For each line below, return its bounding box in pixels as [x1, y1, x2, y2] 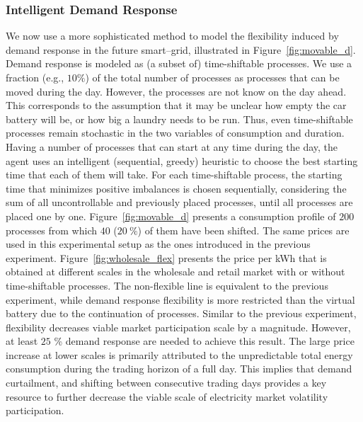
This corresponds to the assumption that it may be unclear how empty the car [6, 98, 347, 113]
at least [6, 333, 38, 348]
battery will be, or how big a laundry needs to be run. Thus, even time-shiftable [6, 111, 353, 126]
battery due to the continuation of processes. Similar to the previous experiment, [6, 306, 357, 321]
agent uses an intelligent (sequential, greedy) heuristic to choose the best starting [6, 153, 358, 168]
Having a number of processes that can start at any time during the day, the [6, 139, 338, 154]
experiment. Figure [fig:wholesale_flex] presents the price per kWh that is [6, 250, 327, 265]
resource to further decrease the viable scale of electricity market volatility [6, 389, 328, 404]
